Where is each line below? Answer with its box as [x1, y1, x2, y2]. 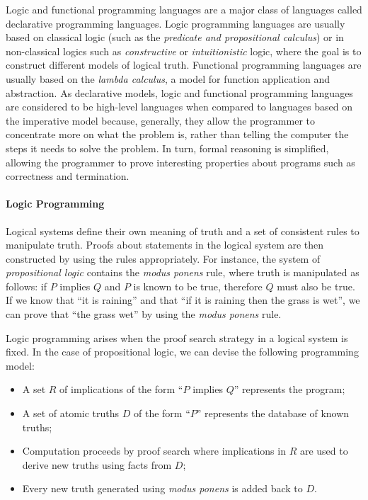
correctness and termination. [6, 169, 130, 183]
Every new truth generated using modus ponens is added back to [22, 481, 303, 496]
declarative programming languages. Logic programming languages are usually [6, 16, 345, 30]
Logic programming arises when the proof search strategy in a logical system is [6, 330, 348, 345]
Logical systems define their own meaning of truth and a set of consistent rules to [6, 223, 360, 238]
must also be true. [277, 278, 355, 293]
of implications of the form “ [59, 382, 183, 397]
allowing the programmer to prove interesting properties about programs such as [6, 154, 355, 169]
